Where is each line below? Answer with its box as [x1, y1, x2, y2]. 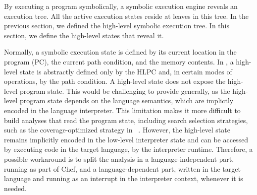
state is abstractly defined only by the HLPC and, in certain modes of [19, 66, 232, 76]
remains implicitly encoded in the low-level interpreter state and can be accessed [4, 134, 249, 144]
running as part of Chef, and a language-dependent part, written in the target [4, 163, 241, 174]
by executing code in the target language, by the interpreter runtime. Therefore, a [4, 144, 253, 154]
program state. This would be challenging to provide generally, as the [19, 85, 230, 96]
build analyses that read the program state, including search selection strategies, [4, 115, 248, 125]
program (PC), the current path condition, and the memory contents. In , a [4, 56, 234, 66]
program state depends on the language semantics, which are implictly [19, 95, 234, 106]
